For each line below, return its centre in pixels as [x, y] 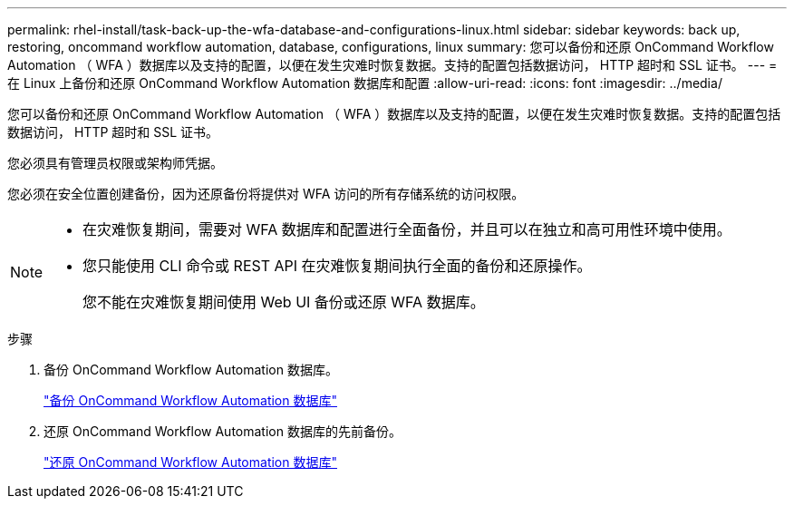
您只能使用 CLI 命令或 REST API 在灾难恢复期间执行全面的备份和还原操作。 [337, 266]
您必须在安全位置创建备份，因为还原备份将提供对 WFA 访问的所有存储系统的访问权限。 [266, 194]
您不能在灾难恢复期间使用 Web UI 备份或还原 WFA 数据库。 [284, 302]
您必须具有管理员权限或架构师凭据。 [115, 163]
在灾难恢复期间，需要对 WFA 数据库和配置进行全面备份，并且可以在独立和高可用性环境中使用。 [407, 229]
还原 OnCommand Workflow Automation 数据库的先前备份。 [223, 431]
